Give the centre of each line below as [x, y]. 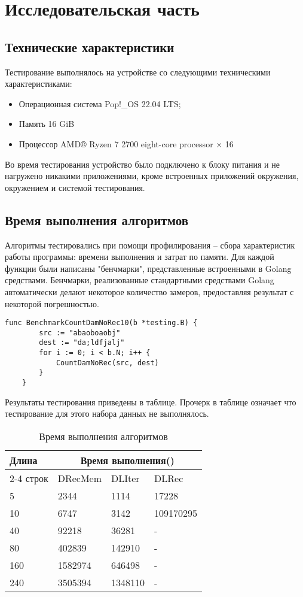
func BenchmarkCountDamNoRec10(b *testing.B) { [101, 323]
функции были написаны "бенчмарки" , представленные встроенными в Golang [148, 268]
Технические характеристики [90, 46]
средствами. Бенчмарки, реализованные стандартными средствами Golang [140, 280]
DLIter [126, 478]
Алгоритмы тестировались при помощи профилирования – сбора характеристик [150, 245]
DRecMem [80, 478]
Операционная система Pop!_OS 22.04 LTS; [100, 103]
